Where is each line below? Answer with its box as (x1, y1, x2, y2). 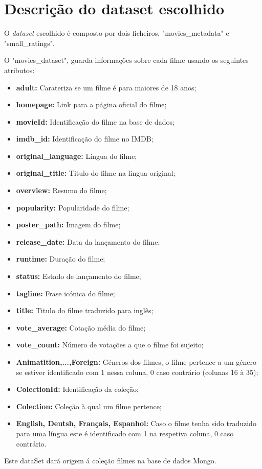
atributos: (4, 64, 35, 75)
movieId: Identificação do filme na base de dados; (16, 116, 174, 127)
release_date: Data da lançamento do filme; (16, 236, 160, 247)
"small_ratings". (4, 37, 55, 48)
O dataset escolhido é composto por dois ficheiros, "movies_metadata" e (4, 28, 229, 38)
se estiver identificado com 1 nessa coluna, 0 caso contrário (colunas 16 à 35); (16, 366, 258, 377)
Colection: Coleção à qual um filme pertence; (16, 401, 162, 411)
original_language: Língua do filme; (16, 150, 137, 161)
